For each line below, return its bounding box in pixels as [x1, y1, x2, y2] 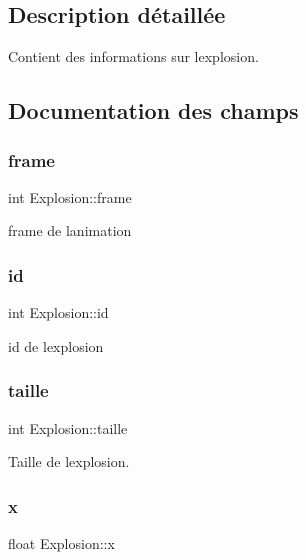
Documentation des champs [8, 95, 299, 126]
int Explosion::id [8, 302, 109, 323]
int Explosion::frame [8, 186, 132, 207]
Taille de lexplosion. [8, 451, 130, 472]
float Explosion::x [8, 533, 115, 554]
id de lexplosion [8, 335, 104, 356]
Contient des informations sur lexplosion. [8, 46, 259, 67]
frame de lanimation [8, 220, 132, 241]
